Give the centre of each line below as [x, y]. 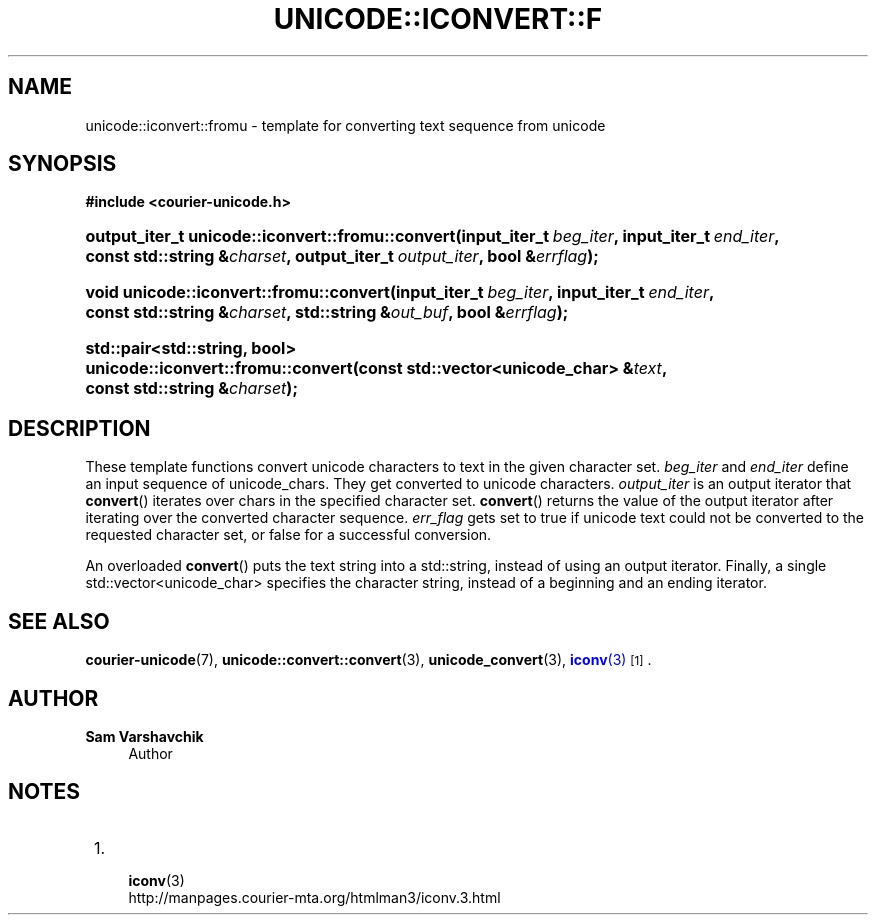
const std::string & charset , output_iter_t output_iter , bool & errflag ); [342, 256]
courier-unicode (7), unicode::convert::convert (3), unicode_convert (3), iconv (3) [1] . [368, 660]
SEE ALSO [59, 621]
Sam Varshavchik [144, 736]
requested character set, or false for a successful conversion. [288, 535]
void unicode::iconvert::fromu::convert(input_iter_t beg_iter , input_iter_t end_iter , [399, 292]
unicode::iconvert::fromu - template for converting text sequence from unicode [345, 125]
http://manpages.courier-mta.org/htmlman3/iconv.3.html [314, 897]
